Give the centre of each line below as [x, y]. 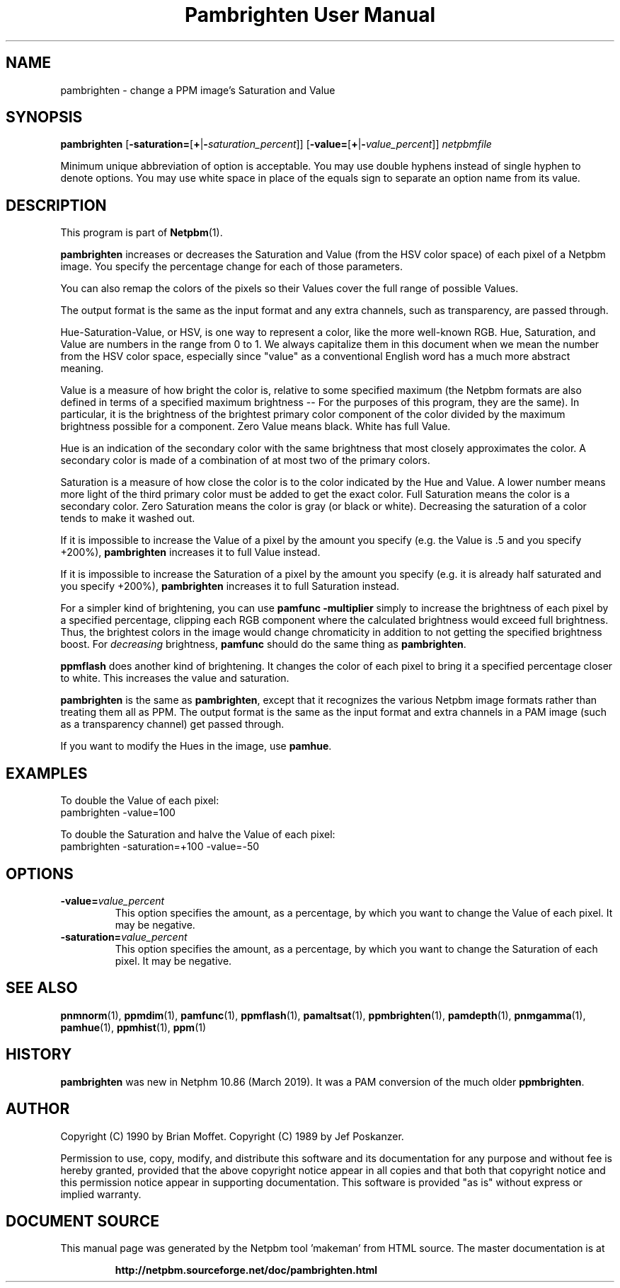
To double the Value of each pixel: [140, 801]
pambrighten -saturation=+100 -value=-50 [160, 847]
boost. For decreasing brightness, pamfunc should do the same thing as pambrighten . [263, 644]
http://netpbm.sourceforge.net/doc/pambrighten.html [246, 1270]
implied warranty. [101, 1194]
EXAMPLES [47, 773]
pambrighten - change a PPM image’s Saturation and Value [198, 90]
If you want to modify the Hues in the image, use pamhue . [196, 746]
